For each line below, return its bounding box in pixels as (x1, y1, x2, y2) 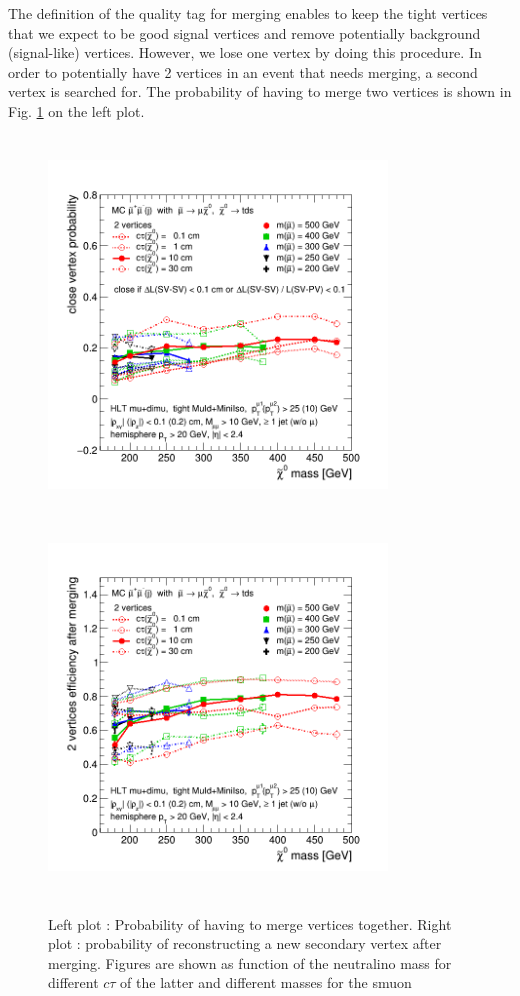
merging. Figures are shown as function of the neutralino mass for (48, 952, 452, 973)
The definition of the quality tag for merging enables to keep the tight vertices (8, 3, 488, 23)
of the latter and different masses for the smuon (120, 972, 412, 993)
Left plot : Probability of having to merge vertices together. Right (48, 913, 452, 934)
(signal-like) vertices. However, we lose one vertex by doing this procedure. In (8, 42, 482, 63)
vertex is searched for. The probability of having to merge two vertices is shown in (8, 81, 512, 102)
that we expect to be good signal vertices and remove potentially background (8, 22, 481, 43)
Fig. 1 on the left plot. (8, 100, 145, 121)
